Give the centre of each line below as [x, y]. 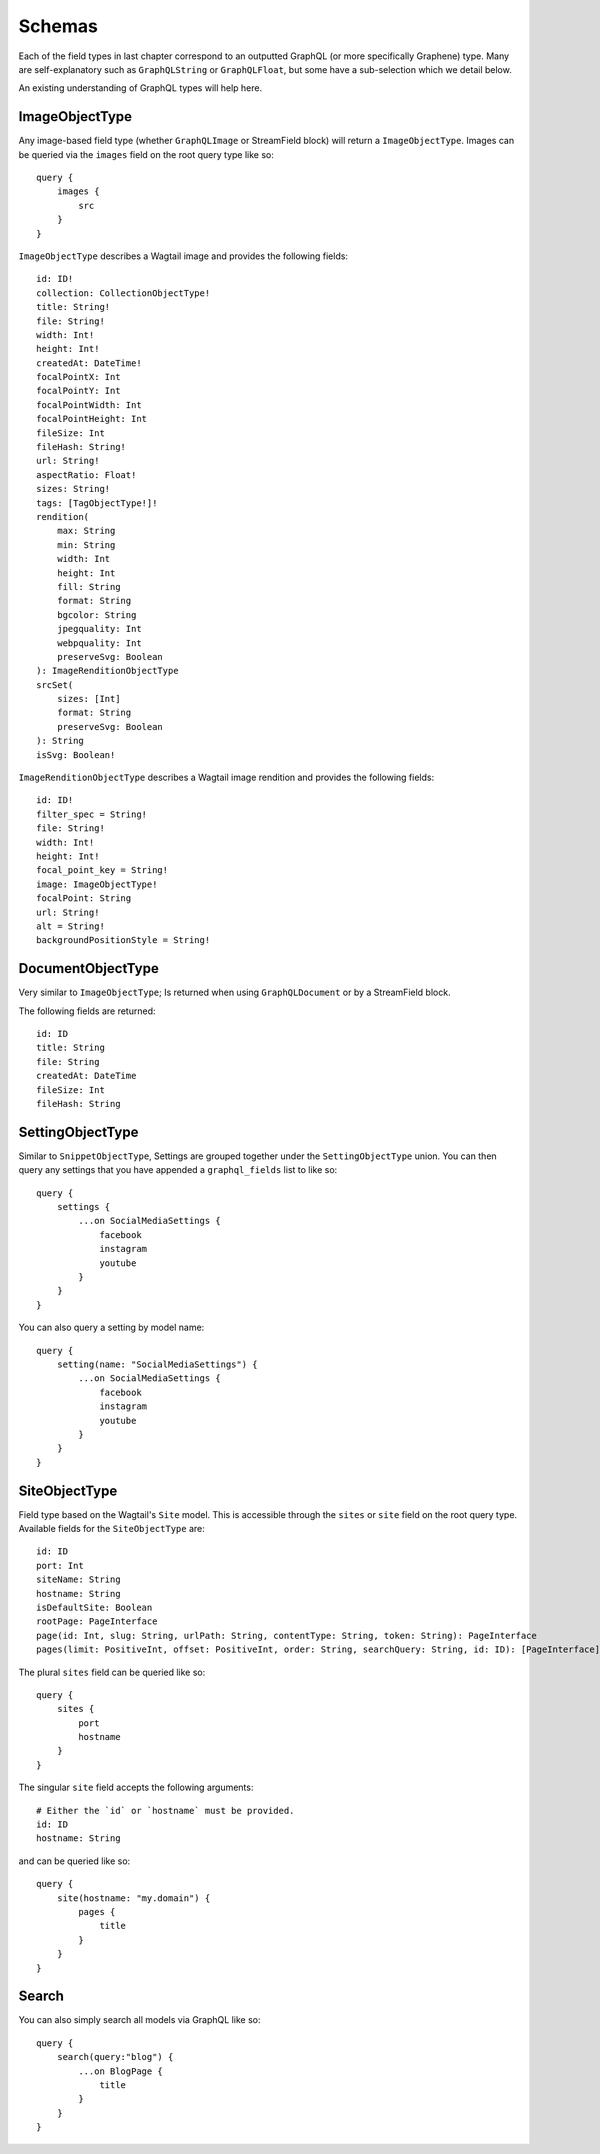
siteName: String [78, 1579]
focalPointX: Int [78, 377]
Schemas [58, 26]
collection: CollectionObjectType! [123, 293]
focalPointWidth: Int [89, 404]
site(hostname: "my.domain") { [133, 1898]
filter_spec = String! [92, 814]
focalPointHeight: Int [92, 419]
